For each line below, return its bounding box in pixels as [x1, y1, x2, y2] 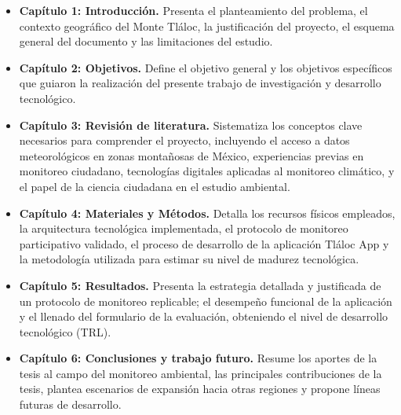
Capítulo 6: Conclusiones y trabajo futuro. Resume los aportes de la [19, 350, 377, 366]
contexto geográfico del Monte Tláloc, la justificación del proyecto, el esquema [19, 17, 395, 34]
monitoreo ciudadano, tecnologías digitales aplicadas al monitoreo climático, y [19, 163, 395, 179]
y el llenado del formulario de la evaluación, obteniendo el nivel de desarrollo [19, 308, 388, 325]
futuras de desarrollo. [19, 396, 122, 413]
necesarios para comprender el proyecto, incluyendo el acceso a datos [19, 132, 350, 149]
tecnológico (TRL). [19, 323, 111, 340]
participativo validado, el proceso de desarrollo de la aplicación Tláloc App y [19, 235, 389, 252]
